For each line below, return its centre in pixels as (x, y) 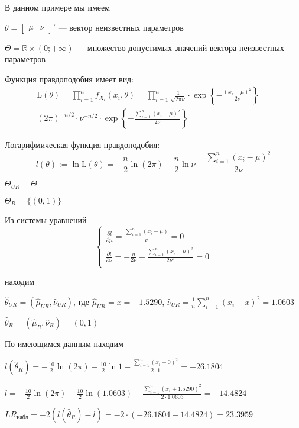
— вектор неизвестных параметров (121, 27)
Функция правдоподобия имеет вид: (69, 78)
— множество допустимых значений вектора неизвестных (181, 47)
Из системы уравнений (46, 219)
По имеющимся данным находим (64, 344)
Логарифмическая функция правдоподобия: (82, 145)
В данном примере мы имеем (58, 7)
